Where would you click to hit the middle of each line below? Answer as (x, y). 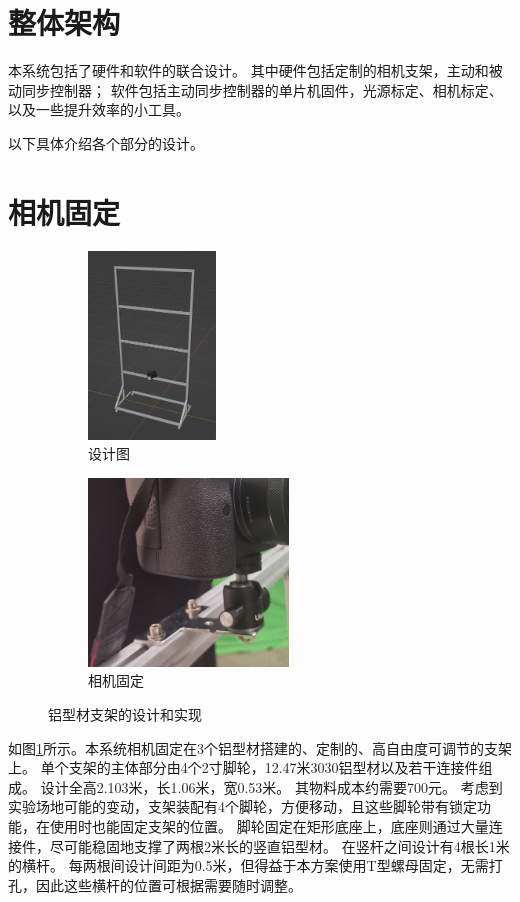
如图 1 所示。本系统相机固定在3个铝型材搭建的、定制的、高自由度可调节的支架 (260, 747)
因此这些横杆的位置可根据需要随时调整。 (168, 884)
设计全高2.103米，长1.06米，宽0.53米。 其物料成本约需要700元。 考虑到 (271, 786)
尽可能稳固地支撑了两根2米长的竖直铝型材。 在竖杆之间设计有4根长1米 (279, 845)
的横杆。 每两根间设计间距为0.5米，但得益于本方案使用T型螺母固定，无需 (248, 865)
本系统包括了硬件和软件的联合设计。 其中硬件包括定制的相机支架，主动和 (248, 70)
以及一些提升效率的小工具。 (99, 109)
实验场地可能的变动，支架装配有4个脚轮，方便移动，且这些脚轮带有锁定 (242, 806)
